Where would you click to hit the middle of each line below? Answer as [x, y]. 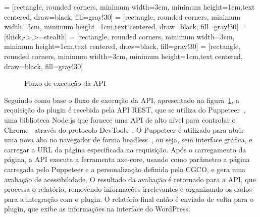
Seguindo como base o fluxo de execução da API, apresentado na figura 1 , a [122, 100]
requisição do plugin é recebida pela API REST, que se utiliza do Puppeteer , [125, 110]
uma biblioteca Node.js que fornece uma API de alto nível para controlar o [120, 119]
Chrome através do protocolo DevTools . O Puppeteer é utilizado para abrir [124, 129]
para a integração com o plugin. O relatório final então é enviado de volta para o [129, 199]
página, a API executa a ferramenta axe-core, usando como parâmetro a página [127, 159]
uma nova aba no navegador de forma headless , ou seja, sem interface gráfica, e [128, 140]
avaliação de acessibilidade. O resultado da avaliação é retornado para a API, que [130, 179]
